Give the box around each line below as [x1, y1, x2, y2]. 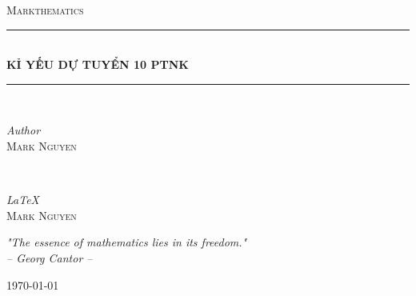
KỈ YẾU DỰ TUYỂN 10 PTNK [6, 56, 189, 73]
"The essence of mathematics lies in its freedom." [6, 234, 247, 250]
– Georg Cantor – [6, 249, 93, 266]
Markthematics [6, 2, 84, 18]
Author [6, 122, 41, 138]
